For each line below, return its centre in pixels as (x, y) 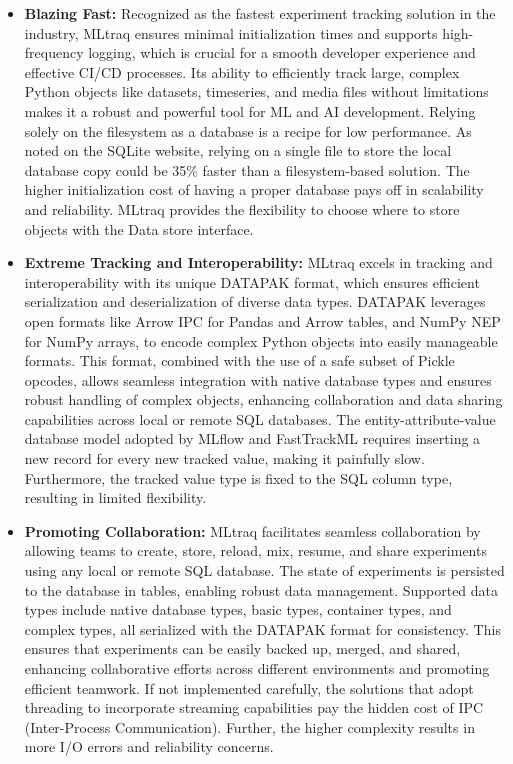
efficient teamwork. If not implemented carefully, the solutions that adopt (249, 687)
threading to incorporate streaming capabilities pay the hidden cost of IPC (254, 707)
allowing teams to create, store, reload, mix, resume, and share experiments (255, 550)
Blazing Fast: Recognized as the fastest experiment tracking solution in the (260, 13)
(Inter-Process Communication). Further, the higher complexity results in (249, 726)
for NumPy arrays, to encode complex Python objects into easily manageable (261, 340)
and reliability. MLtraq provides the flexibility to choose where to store (242, 208)
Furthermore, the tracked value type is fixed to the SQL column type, (238, 477)
